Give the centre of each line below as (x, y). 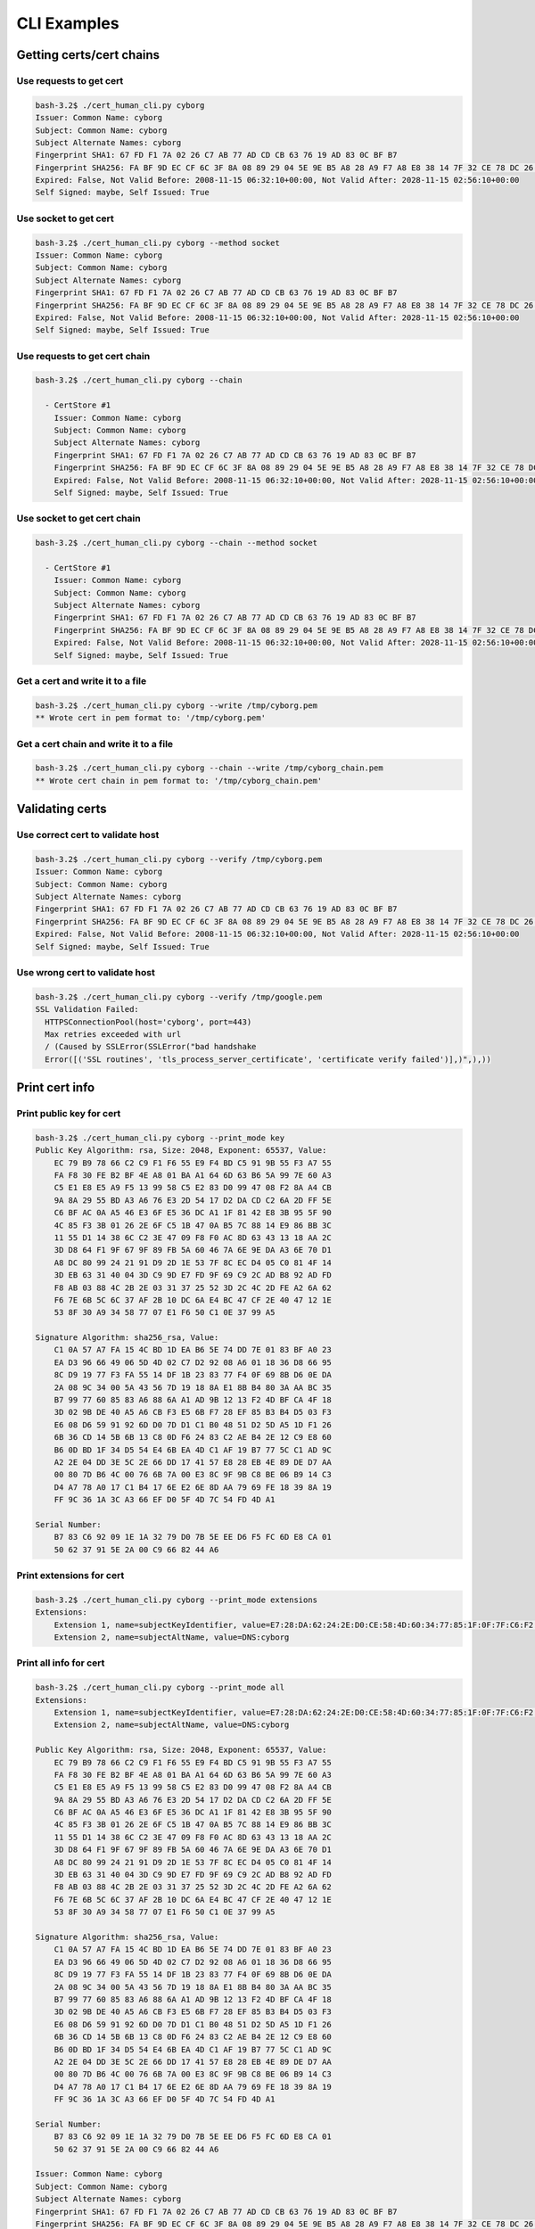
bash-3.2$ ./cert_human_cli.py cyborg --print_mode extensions (177, 1600)
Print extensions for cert (70, 1575)
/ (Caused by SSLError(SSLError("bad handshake (151, 1047)
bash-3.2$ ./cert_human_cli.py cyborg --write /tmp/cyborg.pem (177, 705)
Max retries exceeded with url (113, 1034)
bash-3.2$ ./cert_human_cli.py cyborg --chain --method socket (177, 543)
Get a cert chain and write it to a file (95, 744)
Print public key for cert (69, 1114)
